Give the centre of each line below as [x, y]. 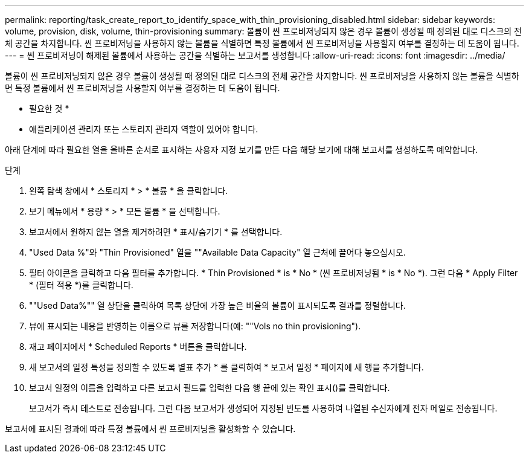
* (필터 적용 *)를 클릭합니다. [81, 285]
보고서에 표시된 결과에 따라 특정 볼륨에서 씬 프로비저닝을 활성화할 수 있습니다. [150, 429]
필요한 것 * [49, 108]
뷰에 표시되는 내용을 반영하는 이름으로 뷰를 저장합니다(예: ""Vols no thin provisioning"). [195, 326]
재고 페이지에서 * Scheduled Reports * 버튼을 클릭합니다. [138, 347]
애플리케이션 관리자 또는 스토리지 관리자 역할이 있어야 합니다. [144, 129]
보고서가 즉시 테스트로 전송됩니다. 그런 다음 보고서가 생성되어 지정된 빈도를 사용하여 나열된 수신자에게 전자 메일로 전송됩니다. [263, 408]
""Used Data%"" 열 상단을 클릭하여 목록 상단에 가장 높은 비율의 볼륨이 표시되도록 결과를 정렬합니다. [217, 305]
